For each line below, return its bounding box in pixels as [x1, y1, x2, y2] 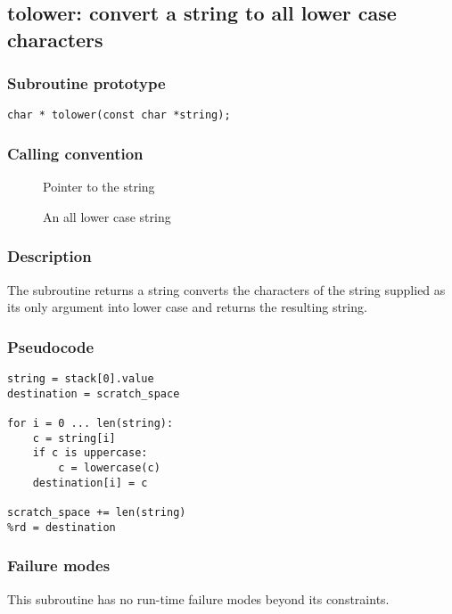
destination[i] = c [32, 476, 148, 489]
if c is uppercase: [32, 446, 148, 460]
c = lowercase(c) [58, 462, 160, 475]
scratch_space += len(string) [7, 505, 186, 519]
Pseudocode [7, 335, 95, 357]
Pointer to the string [43, 177, 155, 196]
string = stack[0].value [7, 372, 154, 386]
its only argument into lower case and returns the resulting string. [7, 298, 367, 316]
